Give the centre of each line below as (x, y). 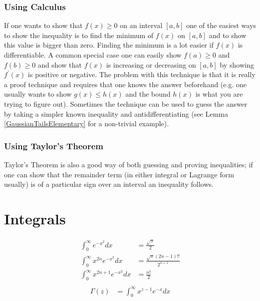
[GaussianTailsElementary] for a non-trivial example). (86, 123)
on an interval (141, 25)
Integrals (35, 218)
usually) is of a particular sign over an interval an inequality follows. (109, 184)
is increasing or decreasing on (151, 64)
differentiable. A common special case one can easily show (93, 55)
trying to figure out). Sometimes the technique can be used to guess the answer (126, 103)
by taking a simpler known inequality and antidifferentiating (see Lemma (116, 113)
